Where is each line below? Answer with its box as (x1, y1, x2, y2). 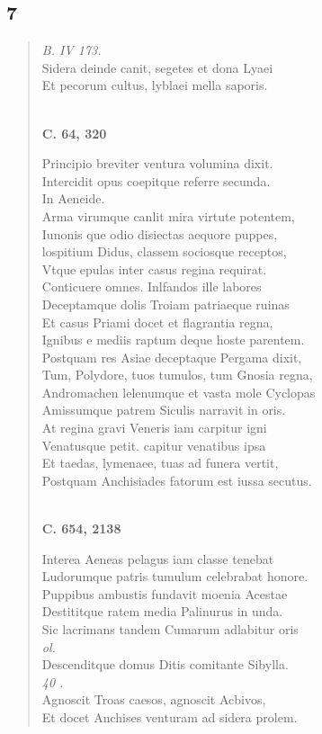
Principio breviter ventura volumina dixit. (41, 154, 273, 173)
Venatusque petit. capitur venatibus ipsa (41, 435, 266, 454)
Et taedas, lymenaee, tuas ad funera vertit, (41, 453, 279, 472)
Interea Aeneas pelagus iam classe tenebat (41, 549, 274, 568)
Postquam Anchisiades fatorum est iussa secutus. (41, 470, 312, 489)
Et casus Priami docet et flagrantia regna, (41, 312, 273, 331)
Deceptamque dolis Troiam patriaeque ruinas (41, 294, 290, 313)
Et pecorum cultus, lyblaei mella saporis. (41, 76, 268, 94)
